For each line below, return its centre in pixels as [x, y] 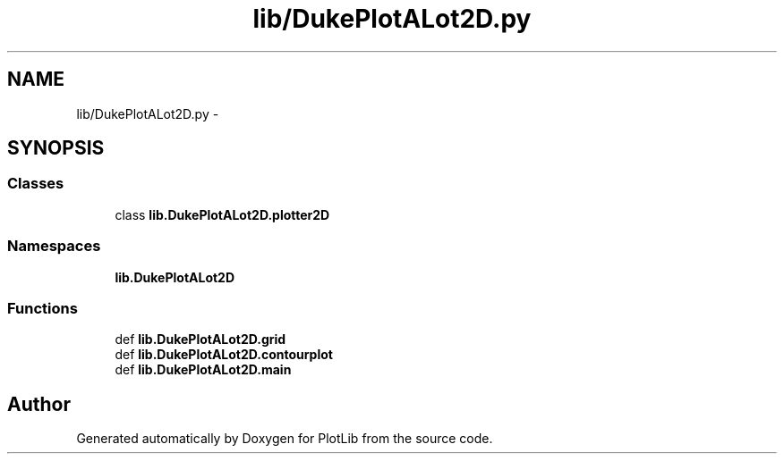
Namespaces [54, 246]
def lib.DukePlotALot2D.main [203, 370]
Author [39, 404]
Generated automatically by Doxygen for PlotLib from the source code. [285, 439]
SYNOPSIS [56, 148]
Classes [36, 184]
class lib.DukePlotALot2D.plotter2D [222, 214]
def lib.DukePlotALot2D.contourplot [224, 355]
